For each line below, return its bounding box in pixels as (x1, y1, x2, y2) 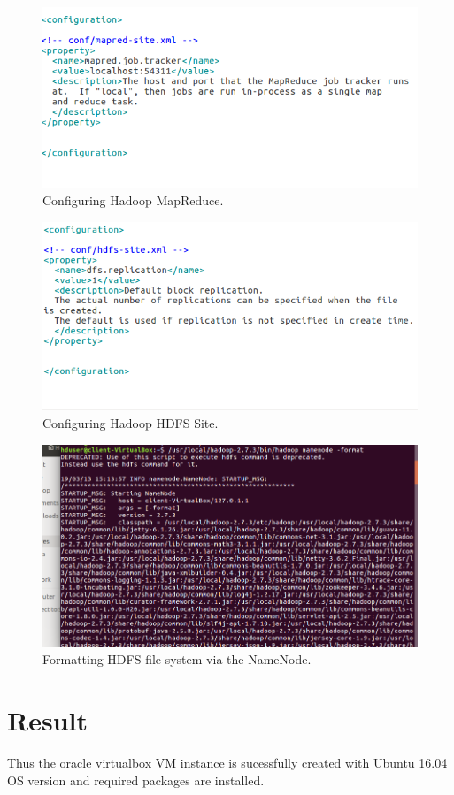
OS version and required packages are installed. (7, 770, 265, 789)
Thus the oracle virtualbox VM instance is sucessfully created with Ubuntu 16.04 (7, 753, 448, 771)
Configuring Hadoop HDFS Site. (42, 413, 219, 432)
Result (7, 702, 88, 738)
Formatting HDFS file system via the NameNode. (42, 650, 312, 669)
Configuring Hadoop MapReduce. (42, 191, 224, 210)
